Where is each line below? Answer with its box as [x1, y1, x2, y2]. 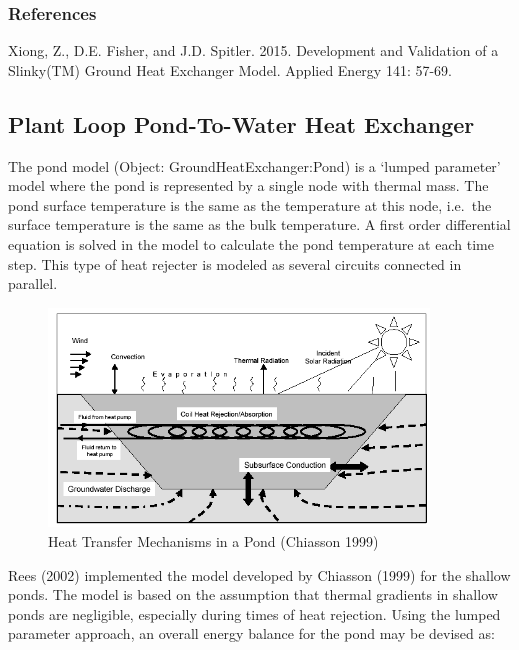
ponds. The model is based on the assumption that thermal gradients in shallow [8, 584, 498, 605]
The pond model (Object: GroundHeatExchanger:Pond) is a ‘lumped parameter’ [8, 155, 501, 176]
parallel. [8, 273, 58, 294]
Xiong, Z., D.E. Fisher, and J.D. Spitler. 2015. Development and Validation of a [8, 40, 499, 61]
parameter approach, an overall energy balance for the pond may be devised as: [8, 623, 495, 644]
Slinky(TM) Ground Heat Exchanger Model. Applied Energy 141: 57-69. [8, 59, 453, 80]
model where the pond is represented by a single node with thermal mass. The [8, 175, 489, 196]
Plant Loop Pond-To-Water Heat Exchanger [8, 108, 475, 139]
